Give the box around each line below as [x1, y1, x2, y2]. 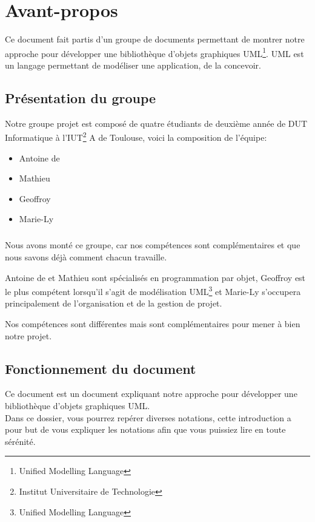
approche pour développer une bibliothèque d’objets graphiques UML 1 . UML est [5, 45, 304, 59]
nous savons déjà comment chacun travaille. [5, 250, 167, 263]
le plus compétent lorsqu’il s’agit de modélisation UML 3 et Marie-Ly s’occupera [5, 283, 301, 297]
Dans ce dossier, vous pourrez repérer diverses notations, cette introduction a [5, 411, 291, 424]
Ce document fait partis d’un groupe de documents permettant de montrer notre [5, 33, 305, 46]
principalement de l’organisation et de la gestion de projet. [5, 297, 222, 310]
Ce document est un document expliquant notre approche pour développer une [5, 387, 297, 400]
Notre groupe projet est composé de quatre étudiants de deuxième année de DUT [5, 117, 308, 129]
